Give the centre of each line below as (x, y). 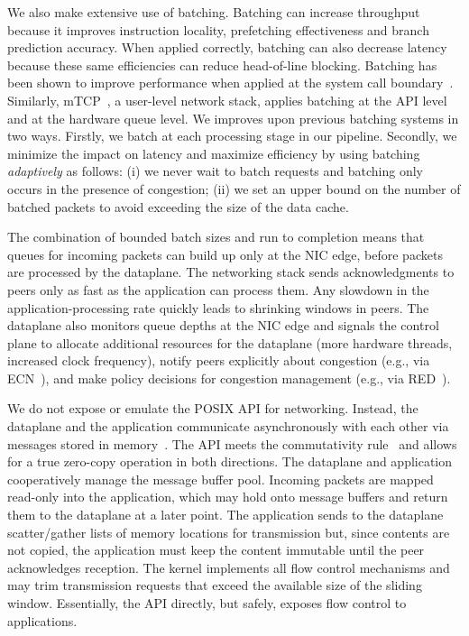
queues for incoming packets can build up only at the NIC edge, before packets (225, 254)
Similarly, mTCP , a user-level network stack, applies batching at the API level (227, 100)
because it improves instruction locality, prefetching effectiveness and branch (218, 29)
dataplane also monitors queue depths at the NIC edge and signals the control (223, 325)
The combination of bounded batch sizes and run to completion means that (216, 237)
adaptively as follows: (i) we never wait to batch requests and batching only (215, 171)
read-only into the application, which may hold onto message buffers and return (228, 497)
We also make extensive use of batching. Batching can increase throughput (214, 12)
